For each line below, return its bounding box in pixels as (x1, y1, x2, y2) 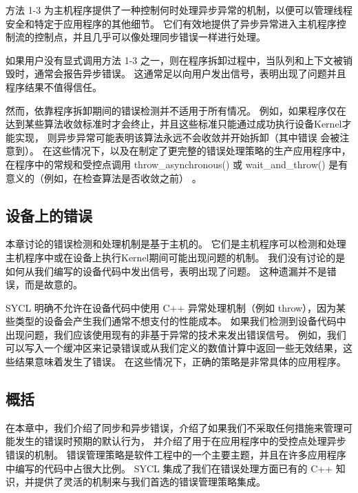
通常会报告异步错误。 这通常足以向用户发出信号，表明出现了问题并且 (34, 66, 346, 81)
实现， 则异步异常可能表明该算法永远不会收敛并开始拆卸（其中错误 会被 (14, 130, 340, 144)
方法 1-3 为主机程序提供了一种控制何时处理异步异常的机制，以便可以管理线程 (6, 3, 352, 17)
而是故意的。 (24, 277, 83, 292)
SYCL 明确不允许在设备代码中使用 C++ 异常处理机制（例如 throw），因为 (6, 300, 337, 314)
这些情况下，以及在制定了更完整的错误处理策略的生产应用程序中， (52, 143, 351, 158)
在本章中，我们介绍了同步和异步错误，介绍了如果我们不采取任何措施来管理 (6, 420, 343, 434)
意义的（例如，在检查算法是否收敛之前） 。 (6, 170, 202, 185)
